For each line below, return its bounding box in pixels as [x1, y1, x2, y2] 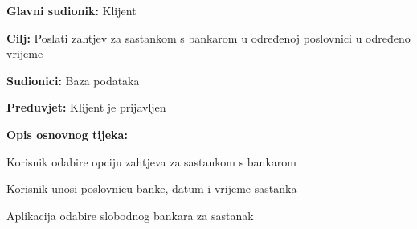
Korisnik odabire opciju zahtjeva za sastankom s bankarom [6, 153, 296, 170]
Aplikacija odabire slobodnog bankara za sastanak [6, 207, 254, 223]
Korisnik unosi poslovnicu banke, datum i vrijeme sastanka [6, 180, 297, 197]
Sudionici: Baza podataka [6, 72, 140, 88]
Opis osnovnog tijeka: [6, 125, 128, 142]
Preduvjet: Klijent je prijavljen [6, 99, 166, 116]
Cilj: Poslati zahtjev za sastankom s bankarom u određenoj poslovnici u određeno [6, 29, 411, 46]
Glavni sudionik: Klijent [6, 2, 137, 18]
